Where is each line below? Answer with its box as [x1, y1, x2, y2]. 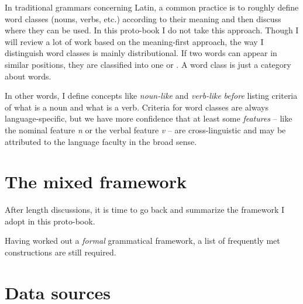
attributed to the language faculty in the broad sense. [5, 135, 197, 147]
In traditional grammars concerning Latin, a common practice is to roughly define [5, 1, 299, 13]
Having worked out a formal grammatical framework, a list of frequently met [5, 234, 280, 247]
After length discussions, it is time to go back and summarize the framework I [5, 203, 285, 216]
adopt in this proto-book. [5, 215, 95, 227]
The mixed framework [5, 170, 187, 194]
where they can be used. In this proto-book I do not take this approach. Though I [5, 24, 299, 36]
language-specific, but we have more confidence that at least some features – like [5, 112, 292, 125]
